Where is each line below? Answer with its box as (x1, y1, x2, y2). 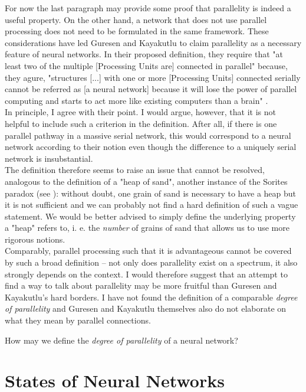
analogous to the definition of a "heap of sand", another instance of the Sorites (5, 175, 288, 187)
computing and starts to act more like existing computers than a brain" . (5, 94, 268, 106)
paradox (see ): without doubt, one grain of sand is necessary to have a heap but (5, 187, 297, 199)
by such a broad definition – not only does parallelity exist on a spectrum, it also (5, 256, 298, 269)
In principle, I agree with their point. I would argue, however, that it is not (5, 106, 276, 118)
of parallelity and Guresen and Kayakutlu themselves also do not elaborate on (5, 302, 287, 315)
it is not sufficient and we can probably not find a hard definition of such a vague (5, 198, 298, 211)
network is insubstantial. (5, 152, 93, 164)
